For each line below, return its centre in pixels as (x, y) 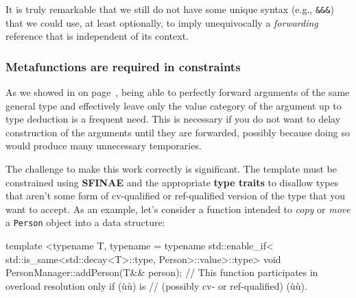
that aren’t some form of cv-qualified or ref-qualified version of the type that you (176, 196)
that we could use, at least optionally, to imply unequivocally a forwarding (162, 22)
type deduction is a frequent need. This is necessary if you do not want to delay (173, 119)
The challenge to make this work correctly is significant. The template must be (171, 169)
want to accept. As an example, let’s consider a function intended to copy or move (178, 209)
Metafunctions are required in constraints (123, 66)
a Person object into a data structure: (85, 222)
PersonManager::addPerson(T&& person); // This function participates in (162, 272)
